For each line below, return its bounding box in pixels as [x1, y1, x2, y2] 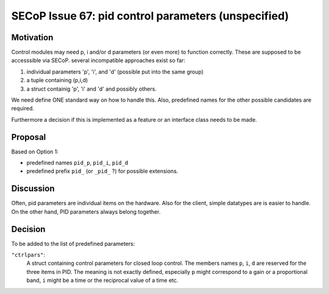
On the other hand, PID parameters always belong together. [11, 208, 161, 215]
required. [11, 105, 35, 112]
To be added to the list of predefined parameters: [11, 240, 135, 247]
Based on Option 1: [11, 148, 59, 155]
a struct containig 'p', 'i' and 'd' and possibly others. [26, 85, 157, 93]
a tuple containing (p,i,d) [26, 77, 88, 84]
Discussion [11, 183, 55, 194]
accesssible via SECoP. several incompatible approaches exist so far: [11, 57, 186, 64]
